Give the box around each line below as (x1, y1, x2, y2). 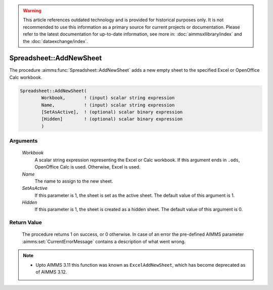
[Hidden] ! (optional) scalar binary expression (41, 116, 183, 122)
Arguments (9, 137, 38, 144)
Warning (23, 8, 41, 14)
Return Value (9, 219, 42, 226)
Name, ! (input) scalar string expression (41, 102, 175, 108)
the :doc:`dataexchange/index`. (23, 38, 88, 44)
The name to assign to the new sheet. (34, 178, 113, 184)
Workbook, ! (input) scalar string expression (41, 95, 175, 101)
